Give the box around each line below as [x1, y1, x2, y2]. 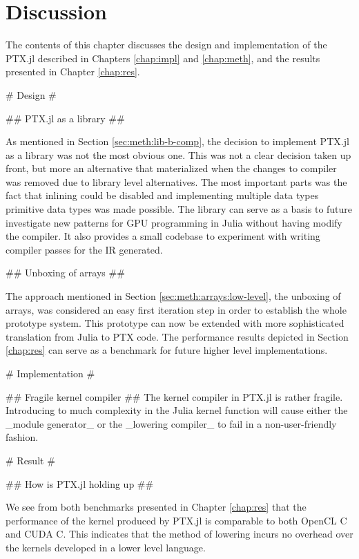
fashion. [6, 430, 39, 444]
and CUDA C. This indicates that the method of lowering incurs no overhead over [6, 527, 353, 541]
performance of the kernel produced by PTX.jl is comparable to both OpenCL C [6, 513, 347, 527]
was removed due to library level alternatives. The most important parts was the [6, 174, 347, 189]
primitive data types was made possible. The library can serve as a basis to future [6, 202, 353, 216]
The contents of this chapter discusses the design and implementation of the [6, 37, 327, 52]
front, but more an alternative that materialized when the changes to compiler [6, 161, 337, 176]
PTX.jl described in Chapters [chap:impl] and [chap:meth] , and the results [6, 50, 320, 65]
